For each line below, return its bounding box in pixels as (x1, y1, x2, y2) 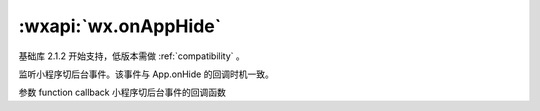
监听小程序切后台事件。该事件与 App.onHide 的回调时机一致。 (18, 68, 274, 80)
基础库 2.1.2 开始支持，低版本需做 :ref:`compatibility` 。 (18, 50, 245, 62)
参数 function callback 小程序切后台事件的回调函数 (18, 86, 227, 99)
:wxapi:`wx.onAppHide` (18, 15, 222, 37)
